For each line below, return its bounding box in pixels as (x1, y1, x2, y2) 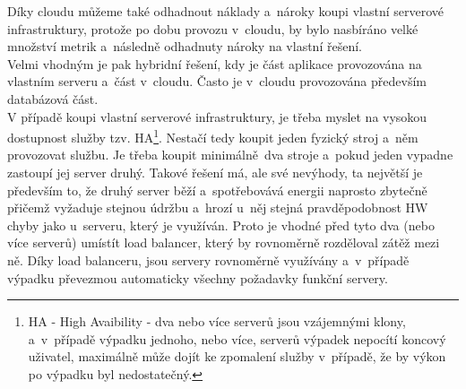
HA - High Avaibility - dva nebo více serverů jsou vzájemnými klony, (28, 312, 406, 331)
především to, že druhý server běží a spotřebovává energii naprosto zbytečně (7, 180, 427, 199)
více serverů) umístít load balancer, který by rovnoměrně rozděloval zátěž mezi (7, 233, 440, 252)
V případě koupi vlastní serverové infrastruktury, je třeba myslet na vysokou (7, 107, 427, 125)
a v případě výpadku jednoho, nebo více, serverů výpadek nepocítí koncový (28, 329, 446, 348)
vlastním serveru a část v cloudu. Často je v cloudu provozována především (7, 72, 427, 91)
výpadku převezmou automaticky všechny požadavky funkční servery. (7, 268, 388, 287)
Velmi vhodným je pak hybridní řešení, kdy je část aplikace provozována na (7, 54, 422, 73)
